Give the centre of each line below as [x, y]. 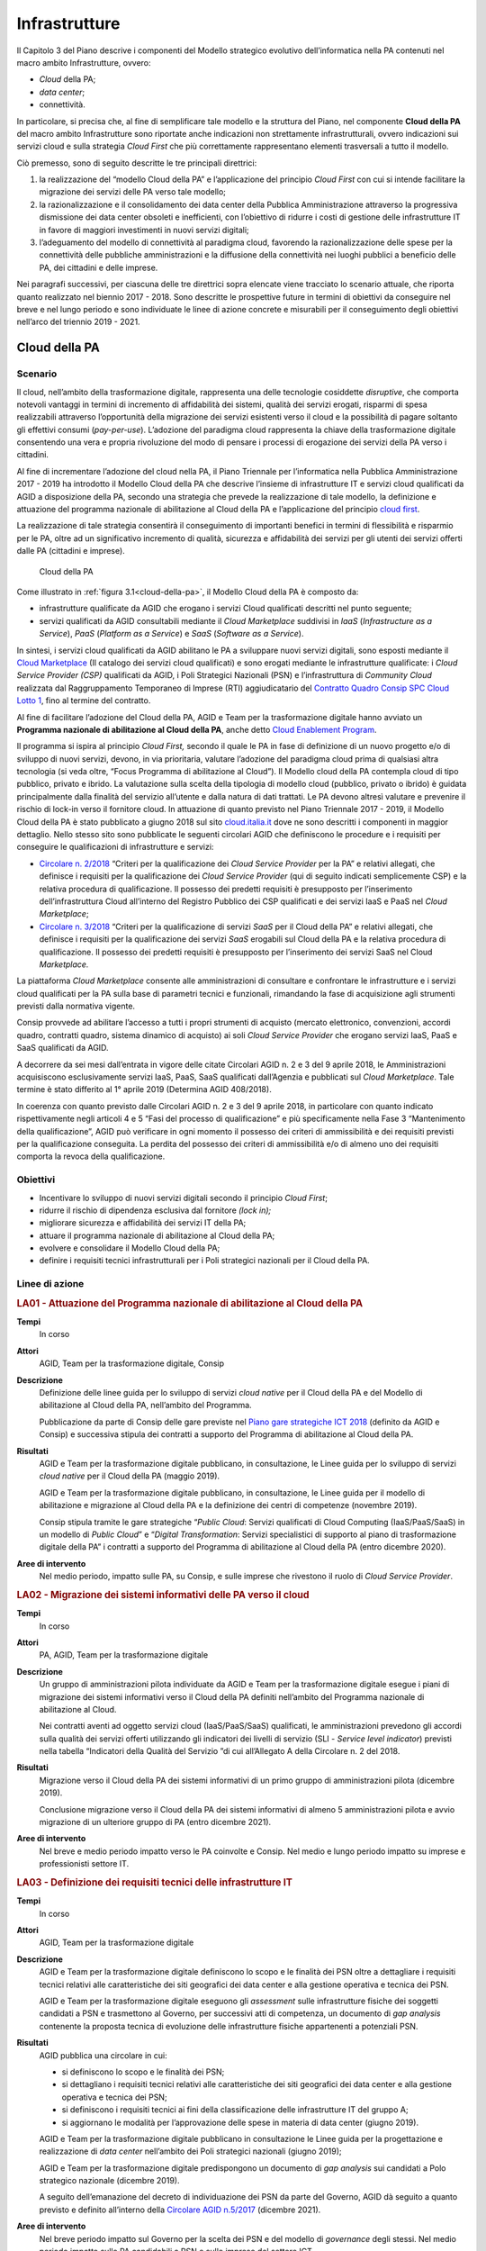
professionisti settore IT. [84, 1864]
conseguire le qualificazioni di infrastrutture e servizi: [115, 847]
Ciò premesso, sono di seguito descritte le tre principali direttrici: [137, 163]
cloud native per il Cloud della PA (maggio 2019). [130, 1476]
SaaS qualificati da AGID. [63, 1048]
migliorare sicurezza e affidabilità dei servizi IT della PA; [143, 1223]
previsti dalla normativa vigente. [76, 1006]
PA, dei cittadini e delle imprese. [99, 267]
